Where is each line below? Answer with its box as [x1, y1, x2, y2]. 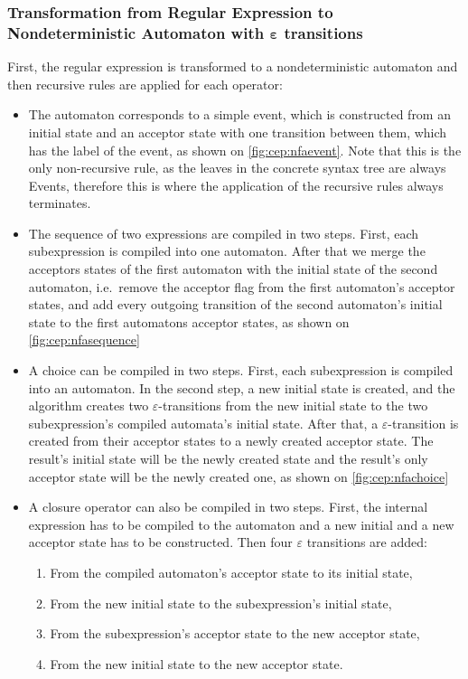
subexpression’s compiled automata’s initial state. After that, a [28, 413, 379, 432]
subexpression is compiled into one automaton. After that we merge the [28, 241, 426, 260]
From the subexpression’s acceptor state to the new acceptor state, [50, 624, 420, 643]
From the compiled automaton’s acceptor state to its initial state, [50, 562, 413, 581]
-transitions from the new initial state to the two [158, 396, 428, 415]
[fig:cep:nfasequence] [28, 330, 140, 349]
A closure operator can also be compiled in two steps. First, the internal [28, 497, 428, 516]
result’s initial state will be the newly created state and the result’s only [28, 449, 428, 468]
